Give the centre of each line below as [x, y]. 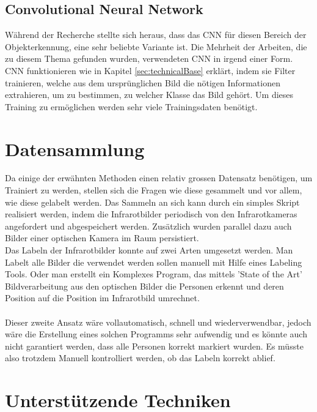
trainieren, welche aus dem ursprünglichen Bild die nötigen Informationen [143, 82]
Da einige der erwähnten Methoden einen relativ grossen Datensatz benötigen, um [159, 178]
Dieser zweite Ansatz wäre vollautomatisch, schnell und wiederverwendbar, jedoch [158, 322]
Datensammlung [75, 148]
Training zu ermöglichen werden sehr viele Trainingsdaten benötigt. [131, 106]
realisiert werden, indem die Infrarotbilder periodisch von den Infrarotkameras [151, 214]
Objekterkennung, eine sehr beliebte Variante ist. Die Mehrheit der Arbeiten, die [156, 46]
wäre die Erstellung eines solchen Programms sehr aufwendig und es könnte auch [156, 334]
